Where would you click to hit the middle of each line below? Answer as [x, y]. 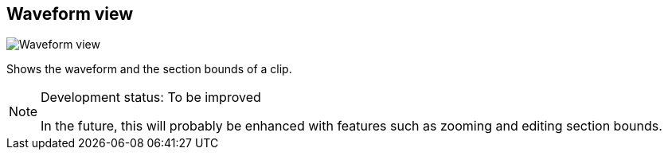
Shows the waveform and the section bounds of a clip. [149, 69]
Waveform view [70, 14]
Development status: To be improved [151, 97]
